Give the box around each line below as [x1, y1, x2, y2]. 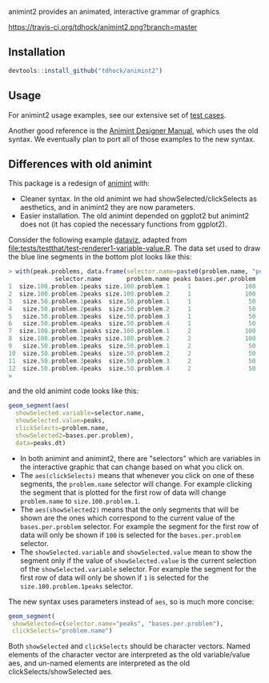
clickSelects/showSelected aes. [8, 667, 114, 677]
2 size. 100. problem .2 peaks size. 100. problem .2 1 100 [8, 290, 256, 298]
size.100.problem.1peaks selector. [19, 581, 134, 591]
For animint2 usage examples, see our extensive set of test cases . [8, 110, 227, 119]
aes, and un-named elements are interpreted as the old [8, 658, 191, 668]
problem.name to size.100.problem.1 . [19, 496, 141, 505]
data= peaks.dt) [15, 439, 66, 447]
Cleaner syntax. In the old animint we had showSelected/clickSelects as [19, 194, 258, 203]
